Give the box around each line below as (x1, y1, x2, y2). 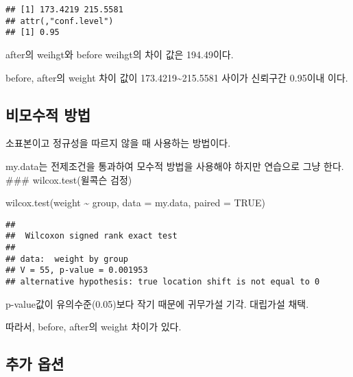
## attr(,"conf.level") (5, 16, 114, 26)
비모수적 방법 (5, 104, 90, 125)
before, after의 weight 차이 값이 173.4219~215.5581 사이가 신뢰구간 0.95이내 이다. (5, 70, 348, 84)
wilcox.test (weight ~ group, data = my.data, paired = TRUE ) (5, 195, 266, 210)
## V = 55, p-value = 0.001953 (5, 265, 148, 276)
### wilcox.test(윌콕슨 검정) (5, 172, 132, 186)
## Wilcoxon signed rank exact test (5, 231, 178, 241)
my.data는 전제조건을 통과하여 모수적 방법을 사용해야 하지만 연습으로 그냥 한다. (5, 158, 344, 173)
